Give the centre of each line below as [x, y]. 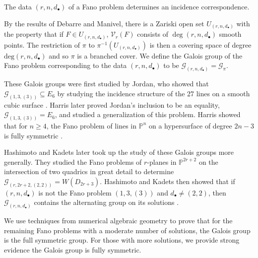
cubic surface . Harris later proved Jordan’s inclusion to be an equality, [112, 104]
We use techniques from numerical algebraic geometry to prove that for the [118, 221]
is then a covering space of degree [200, 44]
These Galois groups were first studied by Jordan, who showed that [106, 84]
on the [208, 161]
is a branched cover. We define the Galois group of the [160, 55]
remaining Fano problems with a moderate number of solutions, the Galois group [127, 230]
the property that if [34, 34]
